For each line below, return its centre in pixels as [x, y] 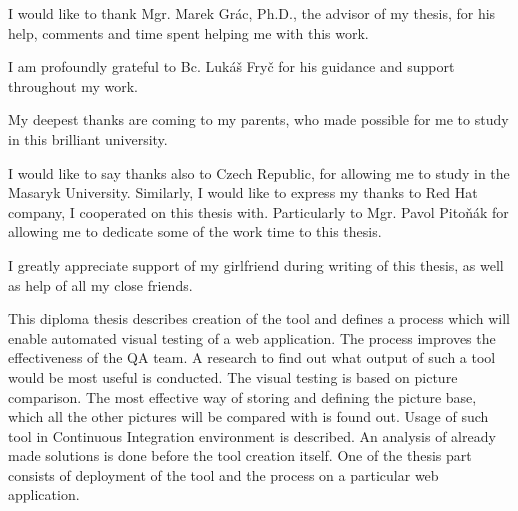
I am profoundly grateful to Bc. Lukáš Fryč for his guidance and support [231, 66]
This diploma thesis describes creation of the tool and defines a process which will [259, 318]
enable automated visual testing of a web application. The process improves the [252, 337]
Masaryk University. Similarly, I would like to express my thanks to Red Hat [243, 192]
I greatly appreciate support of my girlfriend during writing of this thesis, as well [256, 264]
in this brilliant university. [88, 138]
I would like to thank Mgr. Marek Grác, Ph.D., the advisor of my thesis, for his [252, 13]
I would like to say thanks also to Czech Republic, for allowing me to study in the [259, 172]
